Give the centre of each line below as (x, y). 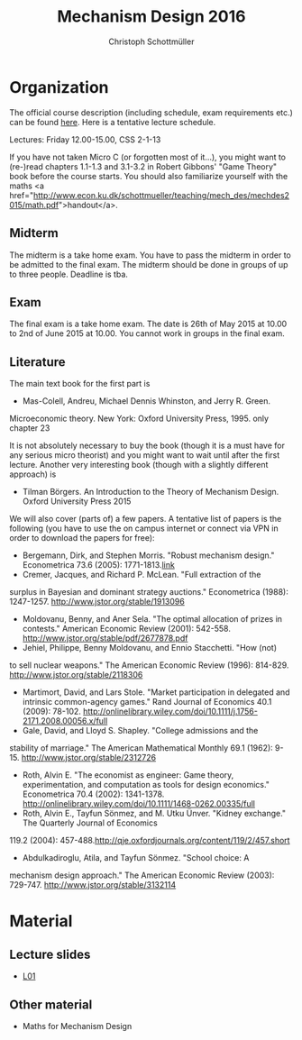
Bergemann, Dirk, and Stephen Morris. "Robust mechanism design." (148, 555)
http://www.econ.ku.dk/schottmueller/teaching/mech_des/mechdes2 (161, 195)
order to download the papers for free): (82, 538)
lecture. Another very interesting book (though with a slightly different (139, 465)
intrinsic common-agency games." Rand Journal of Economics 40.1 (147, 702)
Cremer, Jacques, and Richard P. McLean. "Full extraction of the (142, 575)
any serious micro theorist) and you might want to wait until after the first (145, 455)
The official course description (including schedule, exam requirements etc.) (151, 112)
